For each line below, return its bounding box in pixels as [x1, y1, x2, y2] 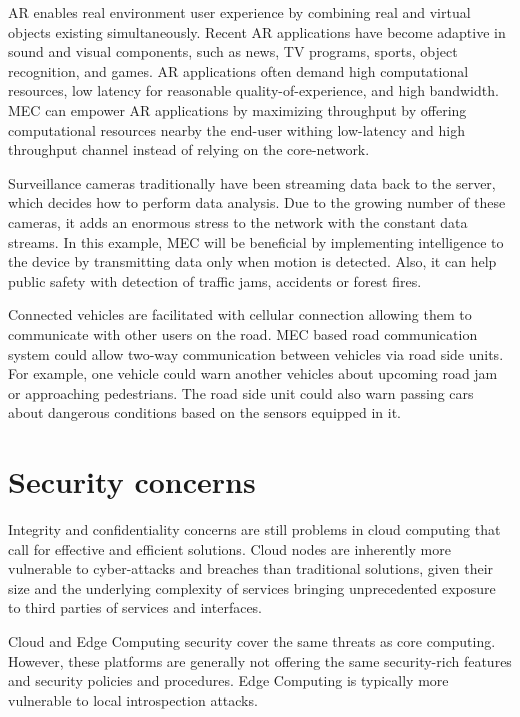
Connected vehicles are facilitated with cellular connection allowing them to [8, 304, 472, 325]
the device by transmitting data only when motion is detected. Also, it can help [8, 251, 497, 272]
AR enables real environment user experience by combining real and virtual [8, 2, 471, 22]
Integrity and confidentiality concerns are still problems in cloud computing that [8, 519, 501, 539]
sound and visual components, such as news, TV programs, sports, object [8, 41, 458, 62]
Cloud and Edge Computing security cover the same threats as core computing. [8, 630, 496, 651]
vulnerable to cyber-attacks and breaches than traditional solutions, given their [8, 558, 494, 579]
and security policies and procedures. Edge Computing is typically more [8, 670, 449, 691]
